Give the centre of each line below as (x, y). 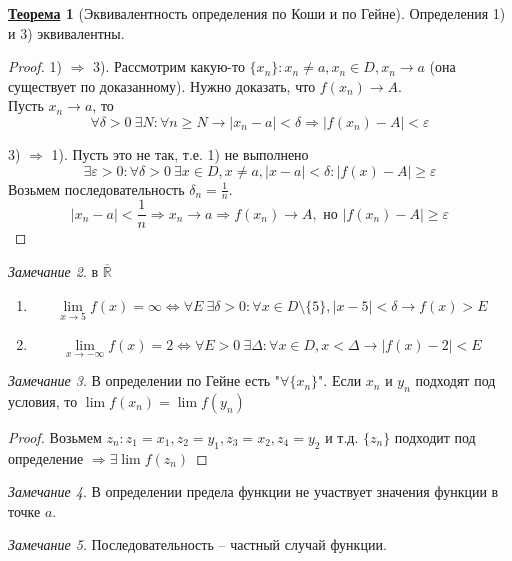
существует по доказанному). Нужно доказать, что (162, 85)
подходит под (435, 436)
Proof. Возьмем (55, 436)
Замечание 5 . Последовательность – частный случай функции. (197, 544)
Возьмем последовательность (96, 188)
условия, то (43, 400)
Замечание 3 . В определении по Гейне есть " (144, 380)
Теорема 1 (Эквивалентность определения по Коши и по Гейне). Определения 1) (257, 13)
